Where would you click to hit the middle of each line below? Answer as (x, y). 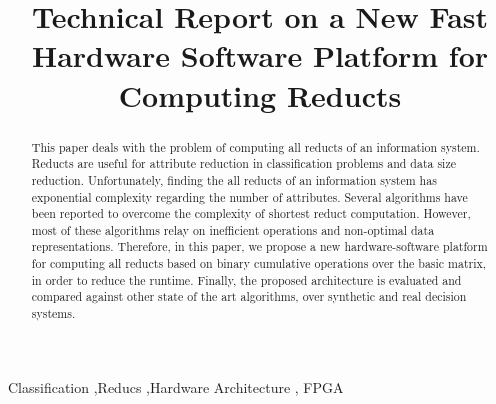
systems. (53, 313)
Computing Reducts (260, 94)
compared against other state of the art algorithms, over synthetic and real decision (249, 296)
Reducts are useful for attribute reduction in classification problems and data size (243, 163)
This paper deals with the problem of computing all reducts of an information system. (255, 146)
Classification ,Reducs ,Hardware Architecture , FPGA (176, 386)
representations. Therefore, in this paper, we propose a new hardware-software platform (259, 246)
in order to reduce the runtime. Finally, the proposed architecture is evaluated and (246, 279)
